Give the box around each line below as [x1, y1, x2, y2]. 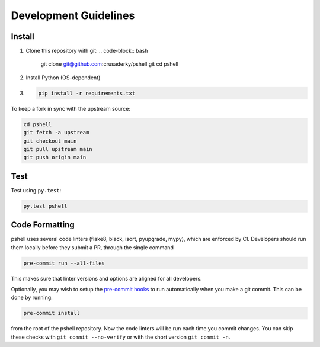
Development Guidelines [11, 9, 135, 22]
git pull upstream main [23, 146, 93, 152]
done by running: [11, 294, 53, 301]
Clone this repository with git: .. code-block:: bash [25, 47, 148, 54]
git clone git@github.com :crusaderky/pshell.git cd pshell [40, 60, 179, 68]
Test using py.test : [11, 187, 62, 194]
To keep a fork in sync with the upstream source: [11, 105, 130, 112]
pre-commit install [23, 310, 80, 317]
